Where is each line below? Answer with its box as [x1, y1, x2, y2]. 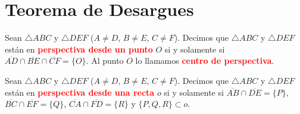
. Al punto [86, 54, 124, 67]
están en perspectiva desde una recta [5, 86, 155, 98]
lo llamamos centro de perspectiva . [135, 54, 274, 67]
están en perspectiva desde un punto [5, 43, 153, 55]
